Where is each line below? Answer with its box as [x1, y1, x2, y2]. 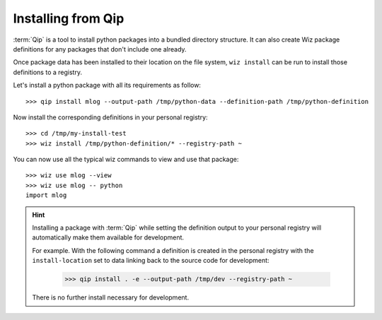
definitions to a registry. [13, 68, 83, 76]
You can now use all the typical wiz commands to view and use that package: [13, 155, 239, 164]
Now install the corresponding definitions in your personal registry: [13, 113, 208, 122]
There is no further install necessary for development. [32, 293, 190, 302]
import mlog [25, 191, 67, 199]
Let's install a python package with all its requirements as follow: [13, 81, 202, 90]
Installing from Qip [13, 11, 125, 26]
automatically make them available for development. [32, 233, 184, 242]
